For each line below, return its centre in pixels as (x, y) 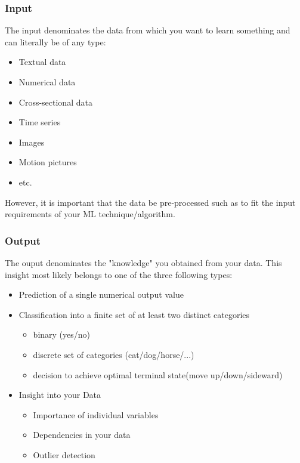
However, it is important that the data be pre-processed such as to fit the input (150, 202)
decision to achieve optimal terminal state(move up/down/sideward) (158, 374)
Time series (40, 122)
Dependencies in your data (82, 435)
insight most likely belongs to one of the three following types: (119, 274)
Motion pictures (48, 162)
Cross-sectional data (55, 102)
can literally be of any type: (55, 41)
